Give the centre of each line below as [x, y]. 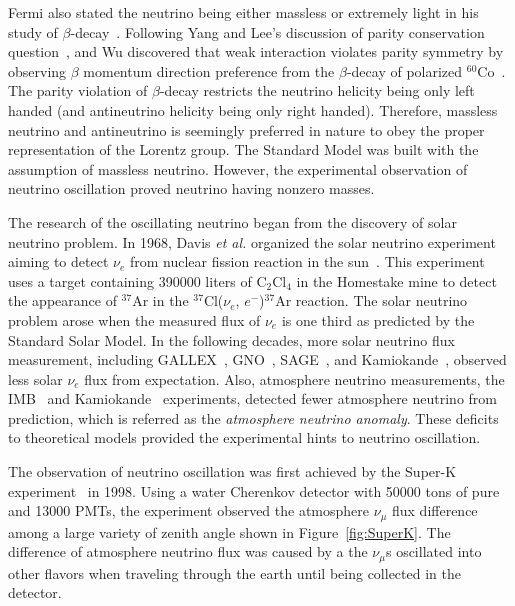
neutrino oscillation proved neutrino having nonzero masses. [191, 188]
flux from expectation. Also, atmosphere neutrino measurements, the [294, 378]
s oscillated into [433, 551]
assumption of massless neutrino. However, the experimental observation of [238, 168]
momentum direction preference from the [209, 70]
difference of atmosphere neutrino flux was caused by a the [188, 551]
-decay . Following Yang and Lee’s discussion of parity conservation [277, 31]
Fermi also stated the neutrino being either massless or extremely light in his [243, 12]
